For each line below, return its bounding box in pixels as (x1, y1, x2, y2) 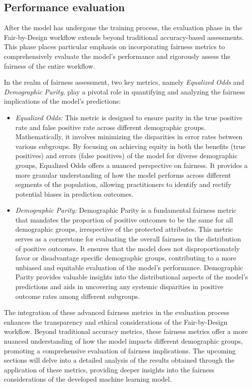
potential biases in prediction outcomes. (15, 188, 134, 199)
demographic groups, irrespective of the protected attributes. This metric (15, 224, 233, 234)
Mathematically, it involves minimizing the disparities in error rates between (15, 131, 243, 142)
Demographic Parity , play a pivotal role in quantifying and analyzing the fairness (4, 86, 245, 96)
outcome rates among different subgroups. (15, 291, 140, 301)
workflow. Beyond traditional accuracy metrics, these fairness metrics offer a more (4, 326, 248, 336)
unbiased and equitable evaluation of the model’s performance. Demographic (15, 262, 243, 272)
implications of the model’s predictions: (4, 96, 121, 106)
